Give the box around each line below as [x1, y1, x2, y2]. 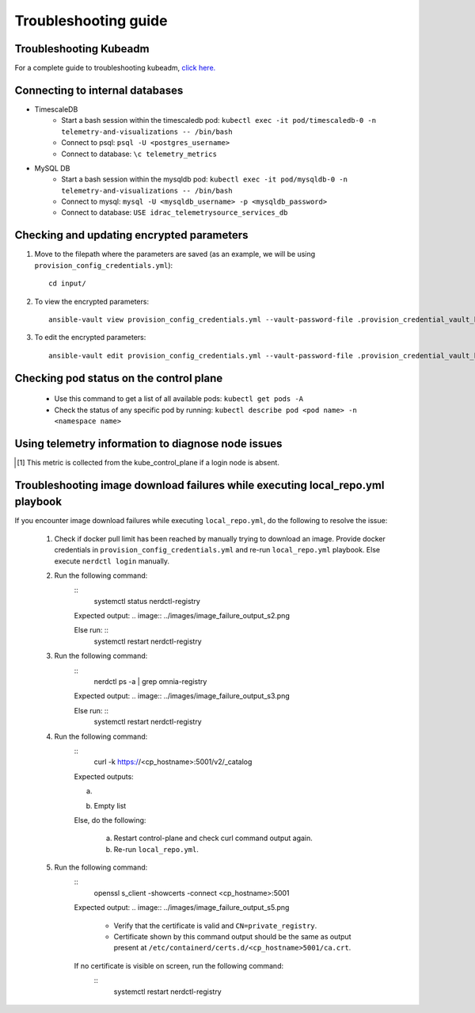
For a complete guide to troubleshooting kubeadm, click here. [14, 63, 216, 73]
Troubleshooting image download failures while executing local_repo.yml [14, 478, 385, 491]
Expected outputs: [74, 771, 134, 781]
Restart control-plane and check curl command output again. [113, 833, 313, 843]
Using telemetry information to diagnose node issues [14, 437, 283, 450]
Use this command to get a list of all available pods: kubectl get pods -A [54, 394, 304, 403]
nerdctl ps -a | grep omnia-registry [93, 677, 207, 686]
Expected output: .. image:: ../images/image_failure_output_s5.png [74, 903, 290, 912]
